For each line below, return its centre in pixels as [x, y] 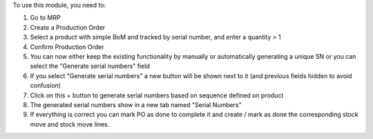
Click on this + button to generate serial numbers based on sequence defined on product [157, 95]
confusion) [46, 86]
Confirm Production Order [67, 47]
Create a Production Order [68, 27]
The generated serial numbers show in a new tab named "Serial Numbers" [136, 104]
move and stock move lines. [70, 124]
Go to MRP [46, 18]
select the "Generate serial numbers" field [90, 66]
